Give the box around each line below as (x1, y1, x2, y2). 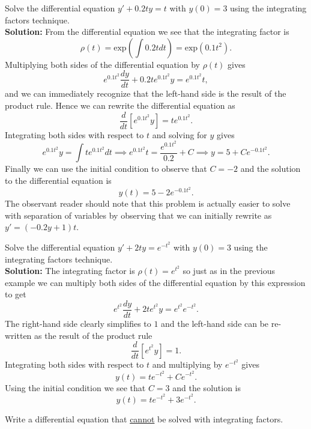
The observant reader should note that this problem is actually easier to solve (5, 197, 291, 210)
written (5, 329, 32, 341)
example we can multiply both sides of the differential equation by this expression (5, 276, 306, 288)
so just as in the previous (183, 264, 276, 277)
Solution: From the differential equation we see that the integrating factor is (5, 25, 289, 38)
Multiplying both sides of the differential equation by (5, 58, 200, 70)
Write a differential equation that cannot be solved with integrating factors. (5, 412, 283, 425)
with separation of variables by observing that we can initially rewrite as (5, 208, 272, 221)
